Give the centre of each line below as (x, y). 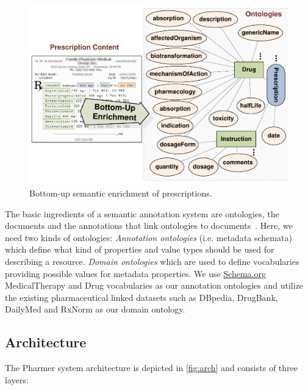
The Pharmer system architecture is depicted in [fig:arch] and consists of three (151, 368)
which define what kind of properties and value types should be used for (140, 249)
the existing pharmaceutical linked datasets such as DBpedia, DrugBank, (141, 297)
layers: (17, 379)
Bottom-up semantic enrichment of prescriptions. (121, 193)
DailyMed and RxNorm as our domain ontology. (95, 309)
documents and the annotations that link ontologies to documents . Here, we (149, 226)
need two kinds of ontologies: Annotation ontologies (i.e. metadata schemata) (149, 237)
